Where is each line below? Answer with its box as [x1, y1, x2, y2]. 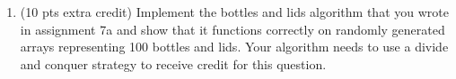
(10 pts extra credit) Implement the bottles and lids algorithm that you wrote [20, 3, 449, 20]
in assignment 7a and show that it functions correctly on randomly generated [20, 20, 445, 38]
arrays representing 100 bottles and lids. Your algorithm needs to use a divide [20, 37, 449, 56]
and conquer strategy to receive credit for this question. [20, 54, 327, 73]
